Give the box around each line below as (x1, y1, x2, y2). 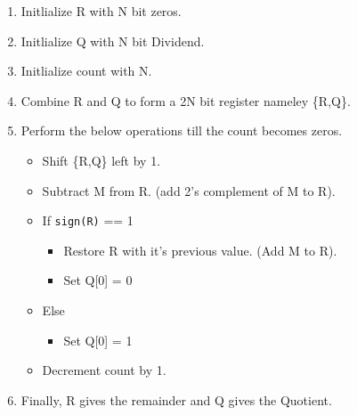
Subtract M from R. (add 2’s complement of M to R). (42, 181, 336, 199)
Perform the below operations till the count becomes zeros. (20, 121, 343, 140)
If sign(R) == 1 (42, 211, 134, 230)
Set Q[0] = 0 (63, 271, 133, 289)
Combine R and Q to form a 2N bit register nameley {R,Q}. (20, 91, 351, 110)
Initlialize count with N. (20, 61, 152, 80)
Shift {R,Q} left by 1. (42, 151, 161, 169)
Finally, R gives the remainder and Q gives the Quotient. (20, 390, 332, 409)
